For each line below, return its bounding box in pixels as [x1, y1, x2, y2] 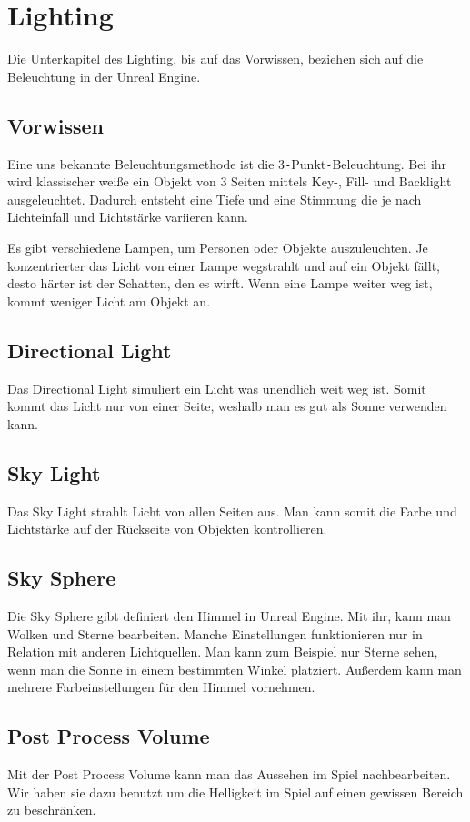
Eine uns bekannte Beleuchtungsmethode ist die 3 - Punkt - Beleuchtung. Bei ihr [7, 154, 447, 173]
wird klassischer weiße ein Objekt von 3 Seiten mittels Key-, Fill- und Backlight [7, 172, 452, 191]
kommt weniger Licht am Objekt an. [7, 291, 211, 310]
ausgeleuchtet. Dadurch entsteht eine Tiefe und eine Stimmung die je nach [7, 189, 422, 208]
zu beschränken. [7, 800, 96, 819]
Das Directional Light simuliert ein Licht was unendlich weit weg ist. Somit [7, 378, 426, 397]
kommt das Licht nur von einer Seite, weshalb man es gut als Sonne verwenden [7, 396, 447, 416]
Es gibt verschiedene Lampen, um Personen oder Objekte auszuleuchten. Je [7, 237, 428, 256]
